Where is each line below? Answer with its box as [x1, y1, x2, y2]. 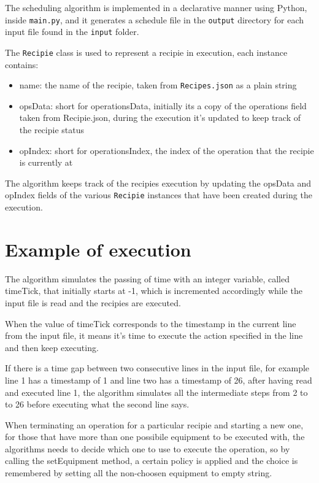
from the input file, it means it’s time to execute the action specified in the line [5, 329, 303, 342]
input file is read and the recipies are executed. [5, 296, 181, 309]
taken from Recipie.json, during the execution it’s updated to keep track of [19, 111, 301, 124]
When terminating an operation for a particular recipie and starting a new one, [5, 418, 304, 431]
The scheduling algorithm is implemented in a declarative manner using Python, [5, 1, 307, 14]
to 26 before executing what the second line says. [5, 398, 190, 411]
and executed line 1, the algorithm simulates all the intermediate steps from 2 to [5, 385, 308, 398]
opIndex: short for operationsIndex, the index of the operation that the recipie [19, 144, 314, 156]
